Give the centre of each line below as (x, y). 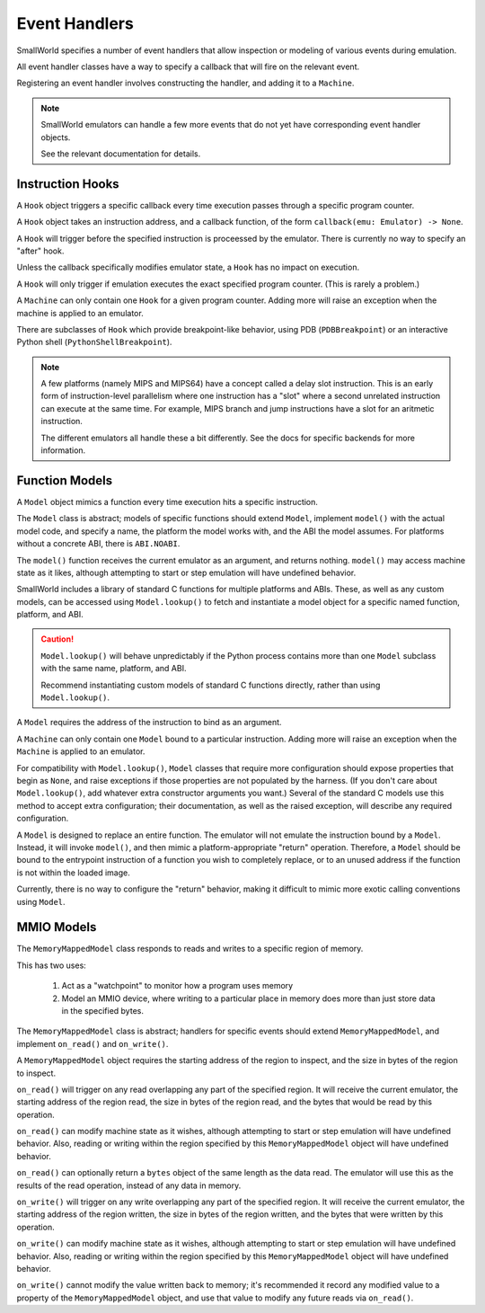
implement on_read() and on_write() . (93, 1043)
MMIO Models (57, 927)
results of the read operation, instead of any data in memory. (129, 1185)
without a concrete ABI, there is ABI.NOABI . (98, 544)
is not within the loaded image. (73, 873)
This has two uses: (52, 965)
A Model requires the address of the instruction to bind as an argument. (149, 723)
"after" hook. (40, 251)
